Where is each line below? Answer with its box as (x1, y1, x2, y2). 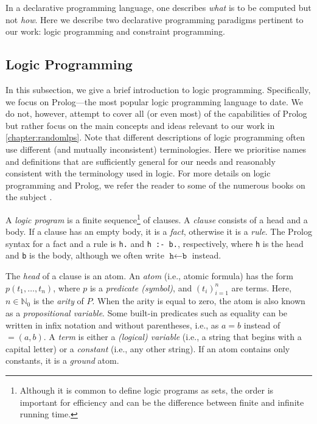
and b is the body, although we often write (5, 249, 164, 262)
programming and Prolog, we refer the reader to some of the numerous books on (5, 178, 305, 191)
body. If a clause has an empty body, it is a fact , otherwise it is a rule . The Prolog (5, 225, 313, 238)
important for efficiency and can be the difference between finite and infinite (19, 395, 304, 408)
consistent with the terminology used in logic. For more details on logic (5, 167, 271, 179)
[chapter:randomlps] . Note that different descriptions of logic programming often (5, 131, 305, 144)
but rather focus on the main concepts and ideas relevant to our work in (5, 119, 275, 131)
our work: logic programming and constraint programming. (5, 25, 225, 38)
